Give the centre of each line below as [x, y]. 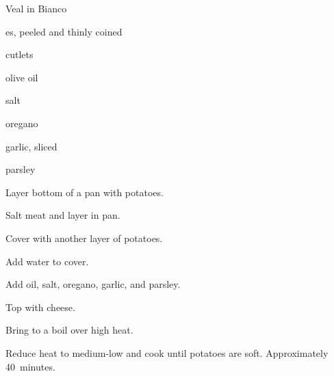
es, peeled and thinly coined [64, 31]
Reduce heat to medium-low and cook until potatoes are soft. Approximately [167, 352]
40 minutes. [30, 366]
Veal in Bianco [36, 8]
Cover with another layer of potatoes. [84, 238]
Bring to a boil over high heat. [69, 330]
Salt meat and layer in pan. [63, 215]
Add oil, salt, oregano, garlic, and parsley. [93, 284]
